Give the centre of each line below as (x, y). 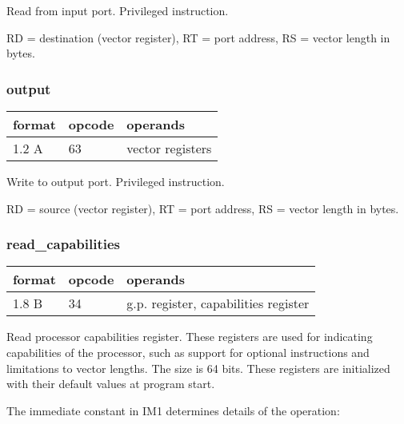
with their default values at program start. (111, 384)
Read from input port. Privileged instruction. (118, 10)
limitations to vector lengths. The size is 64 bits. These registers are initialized (198, 368)
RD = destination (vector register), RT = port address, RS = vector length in (198, 37)
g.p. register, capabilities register (218, 303)
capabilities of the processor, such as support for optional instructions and (188, 352)
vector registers (169, 148)
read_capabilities (63, 244)
